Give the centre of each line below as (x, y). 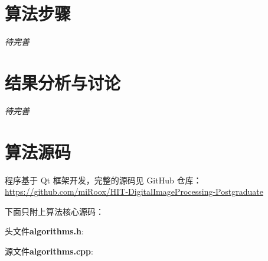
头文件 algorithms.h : (44, 231)
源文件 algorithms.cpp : (49, 251)
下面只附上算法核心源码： (54, 211)
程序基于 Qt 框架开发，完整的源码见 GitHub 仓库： (103, 180)
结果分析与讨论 (63, 82)
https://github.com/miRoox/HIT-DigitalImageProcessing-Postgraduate (134, 191)
